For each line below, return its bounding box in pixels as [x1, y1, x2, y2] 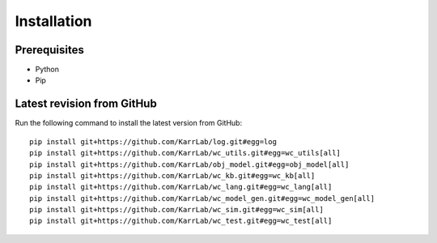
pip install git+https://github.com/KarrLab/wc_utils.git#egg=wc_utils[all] [29, 148, 342, 158]
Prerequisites [15, 43, 84, 57]
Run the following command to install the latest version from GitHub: [15, 118, 243, 128]
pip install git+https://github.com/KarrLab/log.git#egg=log [29, 137, 277, 146]
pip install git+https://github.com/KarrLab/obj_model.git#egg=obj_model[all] [29, 160, 350, 169]
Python [35, 65, 60, 75]
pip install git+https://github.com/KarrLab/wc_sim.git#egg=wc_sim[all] [29, 205, 324, 215]
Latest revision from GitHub [15, 97, 157, 111]
